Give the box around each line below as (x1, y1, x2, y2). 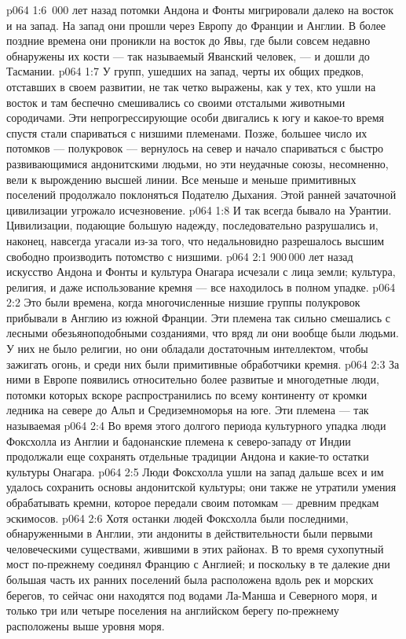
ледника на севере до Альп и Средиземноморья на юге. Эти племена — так (6, 402, 369, 418)
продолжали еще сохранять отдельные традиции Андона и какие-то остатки (6, 448, 369, 465)
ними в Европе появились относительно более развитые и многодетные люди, (6, 371, 379, 387)
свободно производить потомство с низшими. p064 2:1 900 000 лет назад (6, 248, 353, 264)
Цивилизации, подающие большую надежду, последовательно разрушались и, (6, 217, 379, 233)
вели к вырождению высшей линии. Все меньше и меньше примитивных (6, 171, 357, 187)
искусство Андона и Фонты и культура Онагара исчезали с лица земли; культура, (6, 263, 396, 280)
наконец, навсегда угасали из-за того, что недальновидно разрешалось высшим (6, 232, 385, 248)
